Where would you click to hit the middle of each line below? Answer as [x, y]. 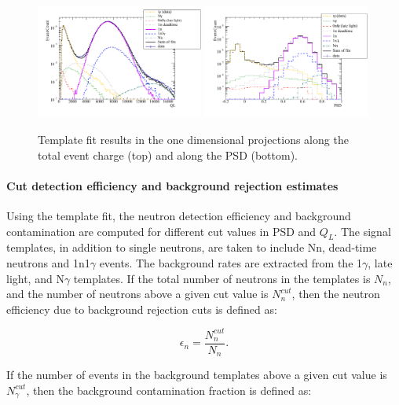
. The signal [362, 231]
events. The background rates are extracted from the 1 [231, 262]
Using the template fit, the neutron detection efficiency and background [179, 215]
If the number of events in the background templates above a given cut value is [197, 375]
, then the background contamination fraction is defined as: [169, 390]
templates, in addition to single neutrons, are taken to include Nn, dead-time [192, 247]
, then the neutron [336, 294]
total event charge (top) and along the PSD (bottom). [168, 155]
